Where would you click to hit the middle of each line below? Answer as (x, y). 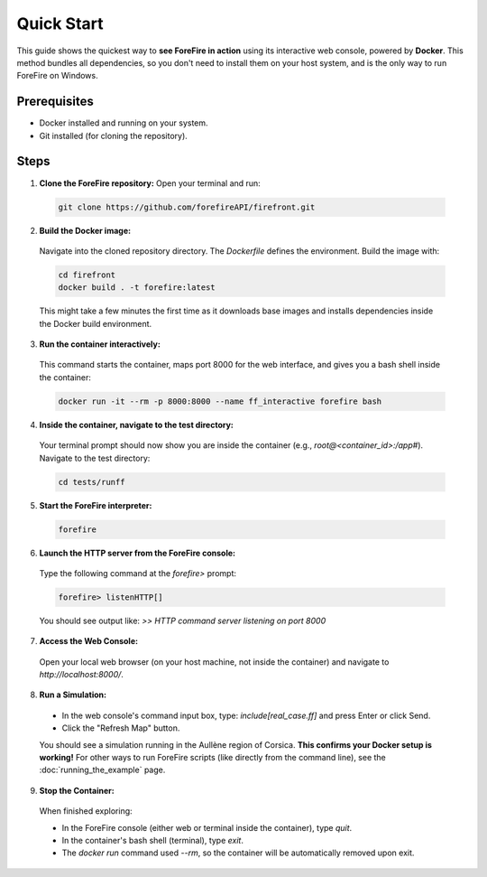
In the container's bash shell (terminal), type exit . (152, 840)
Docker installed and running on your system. (124, 123)
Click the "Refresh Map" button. (121, 728)
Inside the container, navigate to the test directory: (136, 425)
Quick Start (60, 23)
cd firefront (87, 275)
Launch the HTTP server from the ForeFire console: (138, 553)
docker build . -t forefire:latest (137, 288)
